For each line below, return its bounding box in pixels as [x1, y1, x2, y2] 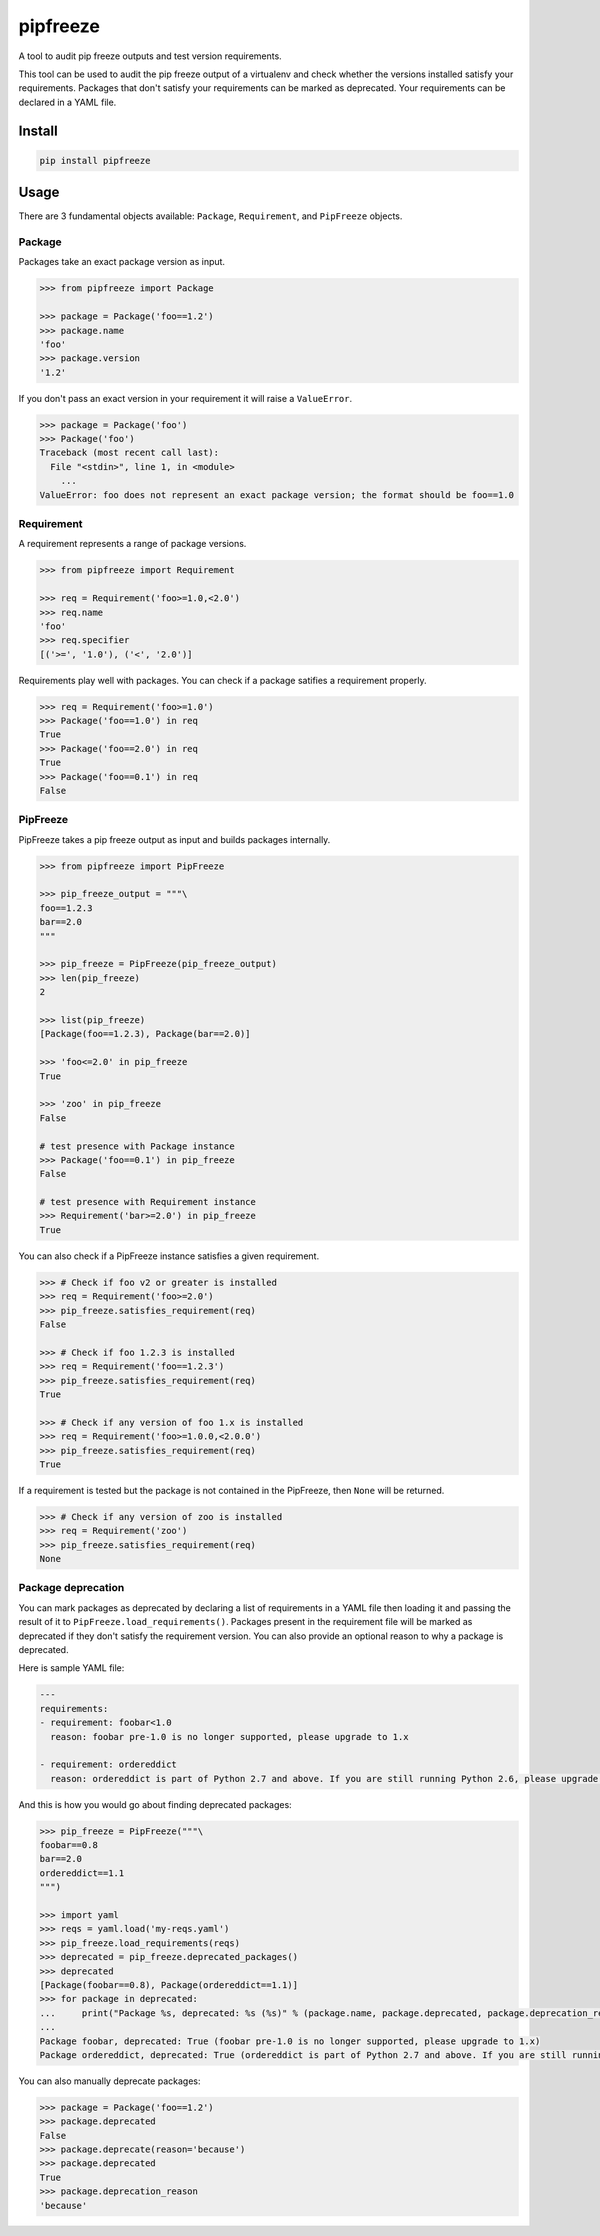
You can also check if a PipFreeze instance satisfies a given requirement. [18, 1250, 320, 1262]
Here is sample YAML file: [18, 1662, 125, 1674]
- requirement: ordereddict [39, 1759, 177, 1770]
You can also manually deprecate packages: [18, 2075, 201, 2087]
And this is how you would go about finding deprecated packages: [18, 1798, 292, 1810]
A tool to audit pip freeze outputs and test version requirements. [18, 50, 282, 62]
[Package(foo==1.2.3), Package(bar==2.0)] [39, 1028, 251, 1040]
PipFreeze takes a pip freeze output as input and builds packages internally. [18, 833, 331, 845]
